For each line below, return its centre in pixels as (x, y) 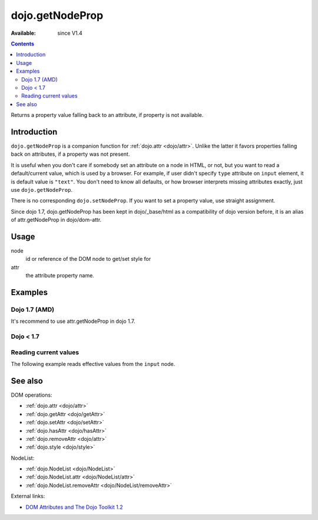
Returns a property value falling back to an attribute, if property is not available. (107, 115)
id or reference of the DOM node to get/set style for (88, 259)
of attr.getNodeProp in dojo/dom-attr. (56, 220)
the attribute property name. (60, 276)
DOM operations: (32, 395)
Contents (23, 44)
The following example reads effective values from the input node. (93, 364)
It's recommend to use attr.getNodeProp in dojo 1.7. (73, 321)
